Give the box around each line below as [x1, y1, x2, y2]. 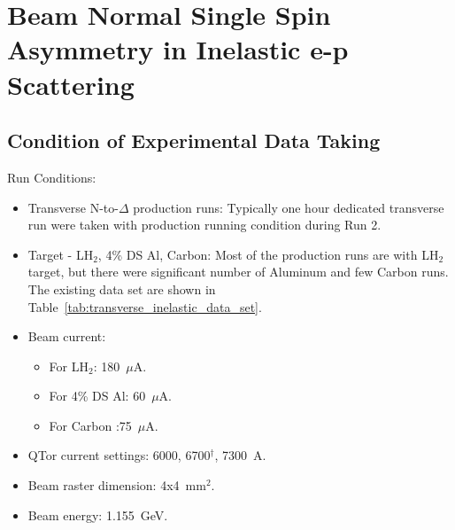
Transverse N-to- [27, 198, 119, 216]
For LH [49, 356, 89, 375]
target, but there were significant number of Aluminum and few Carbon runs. [27, 262, 449, 281]
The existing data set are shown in [27, 279, 216, 298]
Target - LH [27, 245, 94, 263]
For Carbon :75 [49, 416, 132, 434]
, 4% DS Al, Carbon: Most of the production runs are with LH [97, 245, 439, 263]
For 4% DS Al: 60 [49, 386, 146, 405]
